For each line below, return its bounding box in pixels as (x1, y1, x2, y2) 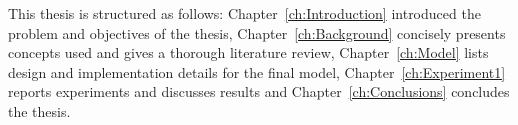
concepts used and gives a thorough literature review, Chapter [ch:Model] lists (8, 42, 489, 63)
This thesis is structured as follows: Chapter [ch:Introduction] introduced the (8, 3, 481, 23)
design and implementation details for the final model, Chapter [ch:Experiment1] (8, 61, 506, 82)
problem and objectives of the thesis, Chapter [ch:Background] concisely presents (8, 22, 506, 43)
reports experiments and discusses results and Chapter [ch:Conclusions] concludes (8, 81, 510, 102)
